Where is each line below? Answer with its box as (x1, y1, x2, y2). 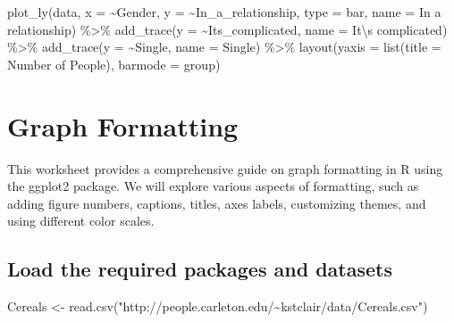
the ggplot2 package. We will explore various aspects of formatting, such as (7, 177, 419, 195)
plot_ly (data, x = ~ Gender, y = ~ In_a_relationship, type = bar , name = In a (7, 3, 441, 21)
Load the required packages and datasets (7, 255, 392, 283)
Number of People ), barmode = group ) (7, 54, 221, 73)
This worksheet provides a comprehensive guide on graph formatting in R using (7, 159, 443, 178)
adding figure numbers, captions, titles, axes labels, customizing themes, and (7, 194, 426, 212)
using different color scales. (7, 211, 155, 230)
